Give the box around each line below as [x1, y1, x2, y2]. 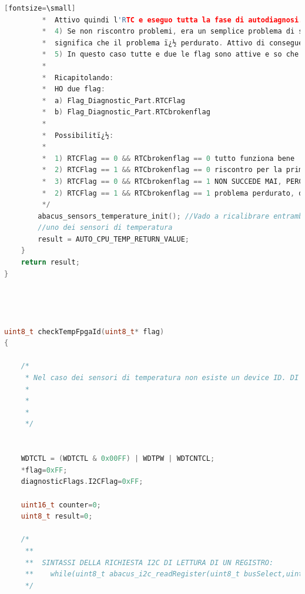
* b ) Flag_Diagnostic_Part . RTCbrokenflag [42, 108, 210, 117]
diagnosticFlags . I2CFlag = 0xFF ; [21, 477, 143, 486]
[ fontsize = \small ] [4, 4, 76, 12]
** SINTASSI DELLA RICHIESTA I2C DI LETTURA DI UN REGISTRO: [25, 558, 274, 567]
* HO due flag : [42, 85, 105, 94]
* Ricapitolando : [42, 73, 114, 82]
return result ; [21, 258, 80, 267]
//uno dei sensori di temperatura [38, 223, 173, 232]
